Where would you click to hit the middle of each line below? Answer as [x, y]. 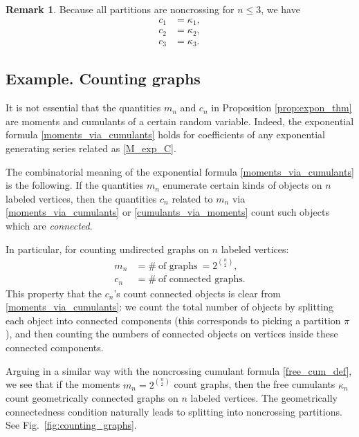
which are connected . [49, 225]
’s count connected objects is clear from [197, 293]
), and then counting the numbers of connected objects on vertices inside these [172, 334]
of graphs [178, 266]
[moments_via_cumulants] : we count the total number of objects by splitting [170, 307]
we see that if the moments [63, 384]
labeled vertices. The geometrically [264, 398]
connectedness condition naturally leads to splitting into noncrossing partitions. [174, 411]
